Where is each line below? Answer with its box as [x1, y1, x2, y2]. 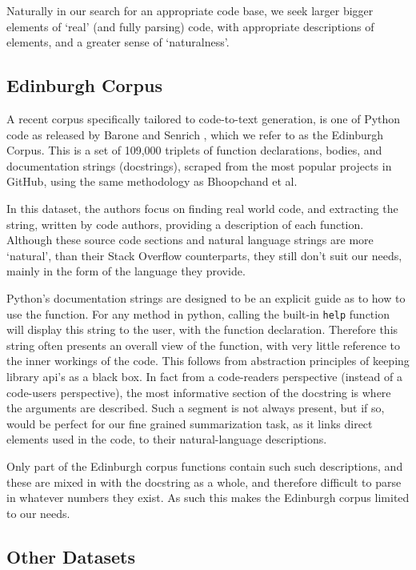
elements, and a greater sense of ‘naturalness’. [6, 34, 230, 50]
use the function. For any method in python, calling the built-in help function [6, 305, 390, 322]
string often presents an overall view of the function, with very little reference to [6, 336, 401, 353]
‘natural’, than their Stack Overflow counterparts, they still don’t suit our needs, [6, 247, 402, 263]
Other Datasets [6, 544, 135, 568]
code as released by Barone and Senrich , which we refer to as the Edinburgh [6, 126, 384, 142]
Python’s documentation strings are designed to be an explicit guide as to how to [6, 289, 406, 306]
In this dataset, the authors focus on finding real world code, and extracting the [6, 199, 398, 216]
